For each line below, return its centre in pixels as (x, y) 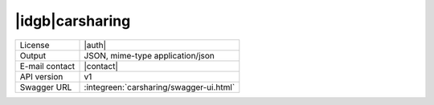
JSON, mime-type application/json (149, 55)
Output (33, 55)
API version (41, 76)
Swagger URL (46, 87)
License (35, 45)
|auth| (95, 45)
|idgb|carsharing (73, 21)
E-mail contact (47, 66)
